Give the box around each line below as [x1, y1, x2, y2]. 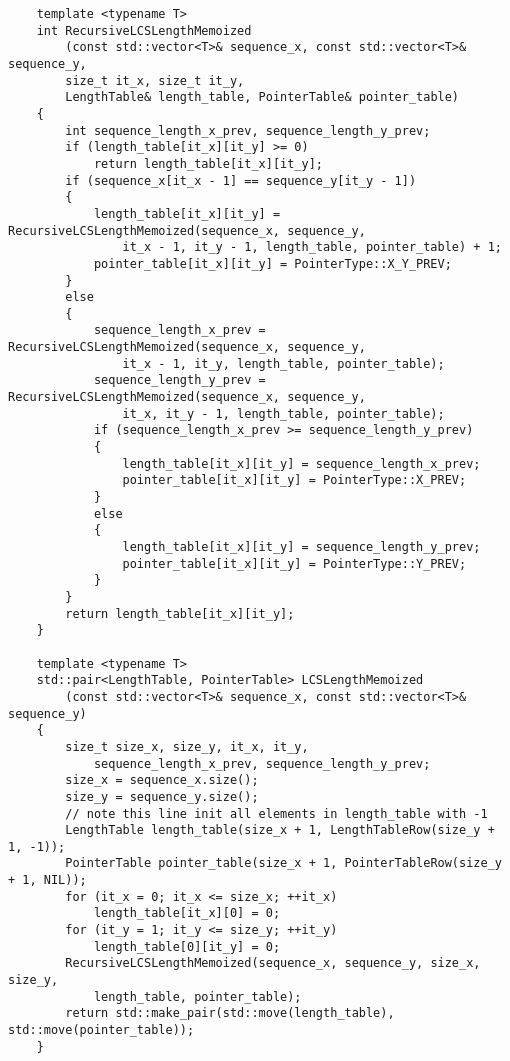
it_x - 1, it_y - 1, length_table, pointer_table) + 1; [122, 240, 502, 255]
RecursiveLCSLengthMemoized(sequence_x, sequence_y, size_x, [65, 956, 481, 971]
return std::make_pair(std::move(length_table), [65, 1006, 395, 1021]
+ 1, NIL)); [8, 873, 87, 888]
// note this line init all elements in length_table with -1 [65, 806, 488, 821]
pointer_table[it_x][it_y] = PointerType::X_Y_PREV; [93, 256, 452, 271]
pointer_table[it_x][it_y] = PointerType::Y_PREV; [122, 556, 467, 571]
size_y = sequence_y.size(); [65, 789, 259, 804]
